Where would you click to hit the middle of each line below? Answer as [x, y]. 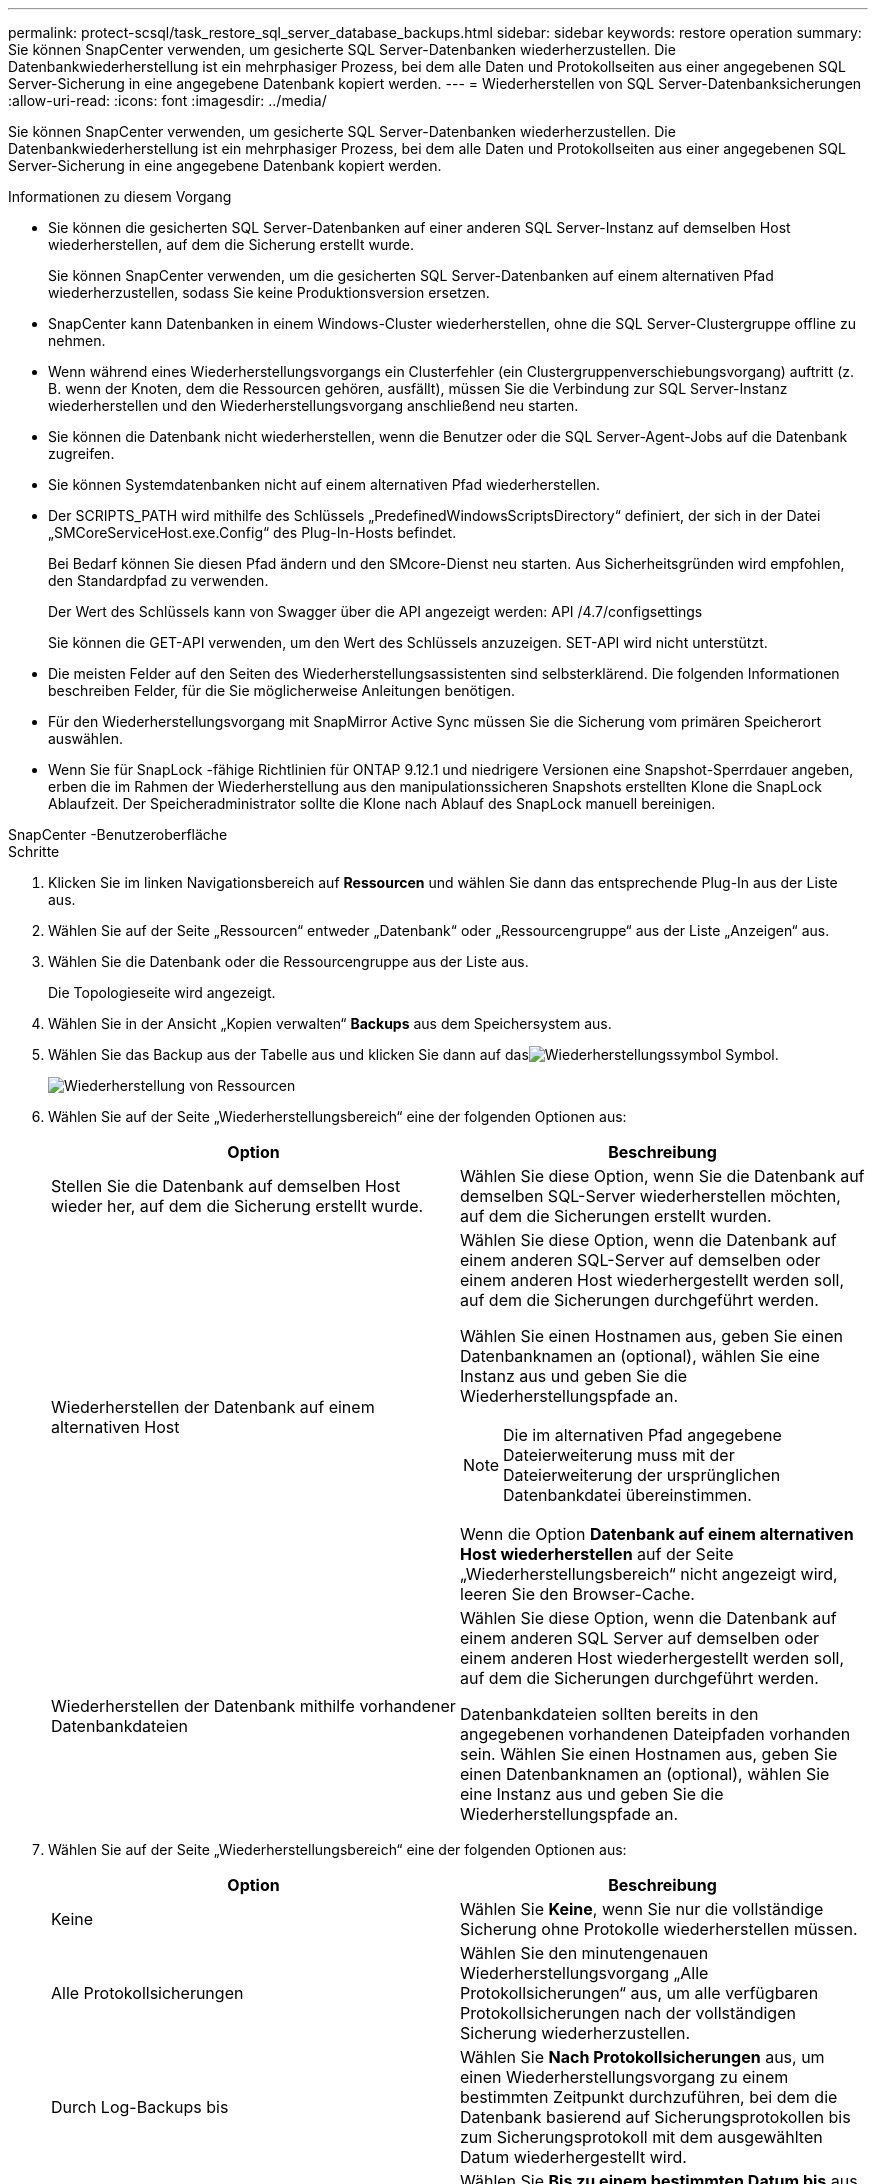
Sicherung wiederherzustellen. [575, 2033]
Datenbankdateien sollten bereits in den [609, 1714]
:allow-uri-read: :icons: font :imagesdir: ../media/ [167, 100]
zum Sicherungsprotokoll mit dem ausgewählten [641, 2137]
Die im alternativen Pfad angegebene [642, 1435]
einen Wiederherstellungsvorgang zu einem [624, 2077]
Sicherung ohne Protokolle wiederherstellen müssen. [659, 1929]
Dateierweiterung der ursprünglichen [642, 1475]
